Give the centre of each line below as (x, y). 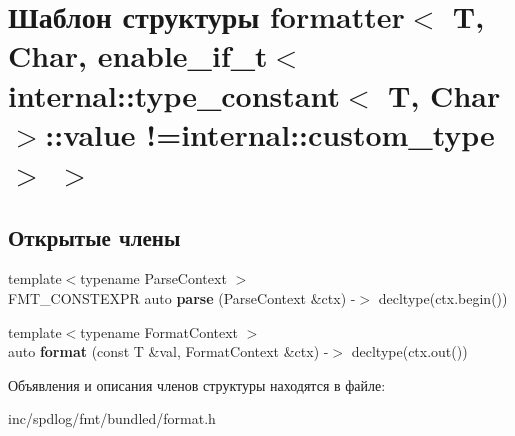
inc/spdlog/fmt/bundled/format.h (112, 418)
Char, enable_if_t (138, 55)
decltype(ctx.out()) (409, 351)
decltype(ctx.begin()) (443, 297)
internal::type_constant (174, 94)
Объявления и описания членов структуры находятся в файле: (197, 384)
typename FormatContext (159, 331)
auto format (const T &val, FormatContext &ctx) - (168, 351)
